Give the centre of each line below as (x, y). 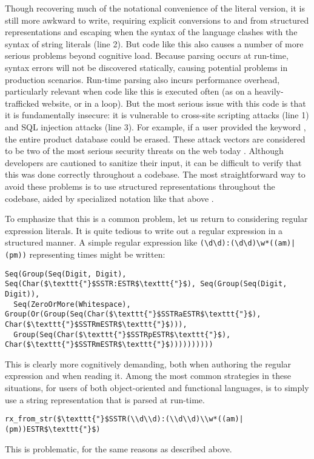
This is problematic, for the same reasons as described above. (119, 448)
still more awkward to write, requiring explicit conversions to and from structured (157, 20)
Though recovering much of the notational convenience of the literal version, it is (155, 8)
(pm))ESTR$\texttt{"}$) (53, 429)
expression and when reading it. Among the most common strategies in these (148, 376)
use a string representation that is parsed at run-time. (105, 399)
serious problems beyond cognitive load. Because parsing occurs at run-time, (147, 55)
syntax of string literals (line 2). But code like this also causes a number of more (154, 43)
